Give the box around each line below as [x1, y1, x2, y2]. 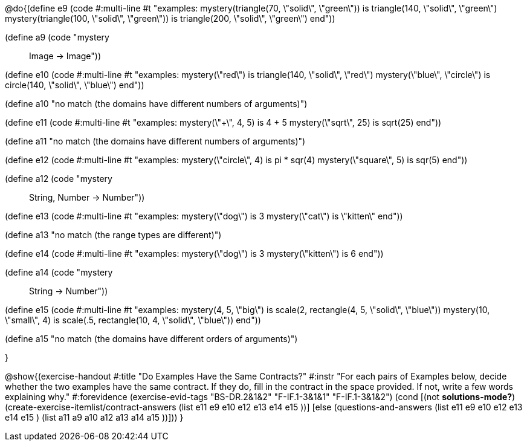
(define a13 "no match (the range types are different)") [5, 230, 222, 240]
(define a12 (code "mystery [5, 173, 112, 184]
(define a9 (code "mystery [5, 32, 109, 42]
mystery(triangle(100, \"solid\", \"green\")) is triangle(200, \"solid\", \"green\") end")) [5, 13, 335, 24]
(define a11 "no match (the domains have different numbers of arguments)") [5, 136, 306, 146]
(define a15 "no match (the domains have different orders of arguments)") [5, 334, 298, 344]
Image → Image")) [29, 51, 102, 61]
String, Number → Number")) [29, 192, 145, 202]
